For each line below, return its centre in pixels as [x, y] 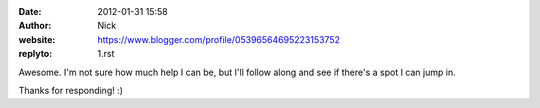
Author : [35, 26]
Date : [30, 11]
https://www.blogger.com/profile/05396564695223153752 [218, 39]
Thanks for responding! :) [71, 90]
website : [37, 39]
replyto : [35, 54]
